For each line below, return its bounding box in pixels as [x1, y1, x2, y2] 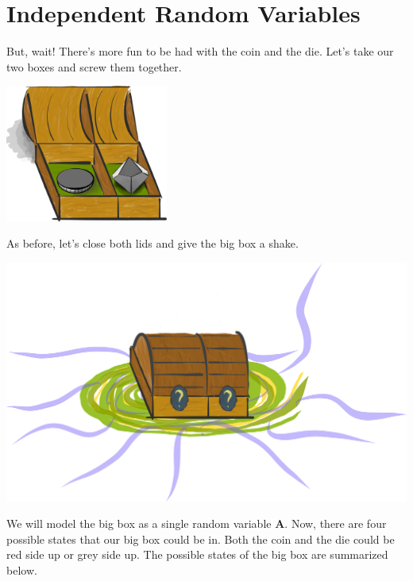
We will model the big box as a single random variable [6, 515, 272, 532]
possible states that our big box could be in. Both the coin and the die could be [6, 530, 395, 547]
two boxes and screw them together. [6, 58, 182, 75]
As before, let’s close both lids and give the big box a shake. [6, 235, 299, 252]
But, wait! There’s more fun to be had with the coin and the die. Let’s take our [6, 43, 394, 60]
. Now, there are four [284, 515, 387, 532]
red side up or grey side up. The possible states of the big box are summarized [6, 546, 388, 563]
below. [6, 561, 37, 578]
